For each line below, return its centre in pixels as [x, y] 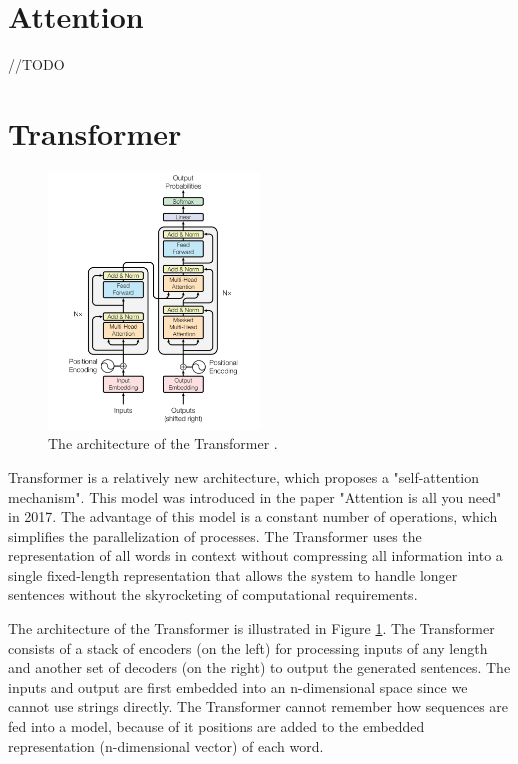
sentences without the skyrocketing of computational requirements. [213, 594]
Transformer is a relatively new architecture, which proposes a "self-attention [243, 476]
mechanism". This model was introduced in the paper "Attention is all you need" [255, 496]
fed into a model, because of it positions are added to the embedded [216, 726]
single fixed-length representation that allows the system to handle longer [233, 574]
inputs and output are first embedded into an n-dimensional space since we [238, 686]
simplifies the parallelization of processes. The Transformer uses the [215, 535]
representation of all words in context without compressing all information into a [255, 555]
